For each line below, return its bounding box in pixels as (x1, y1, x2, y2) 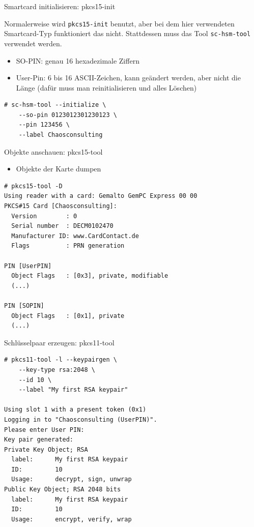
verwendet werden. (4, 38, 62, 48)
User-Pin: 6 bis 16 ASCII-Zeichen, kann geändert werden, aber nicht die (16, 72, 241, 83)
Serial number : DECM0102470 (11, 222, 114, 230)
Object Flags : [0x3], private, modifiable (11, 272, 168, 280)
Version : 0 (11, 212, 77, 220)
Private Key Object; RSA (4, 446, 88, 453)
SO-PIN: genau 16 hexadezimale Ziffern (16, 55, 139, 66)
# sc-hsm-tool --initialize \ (4, 101, 106, 109)
